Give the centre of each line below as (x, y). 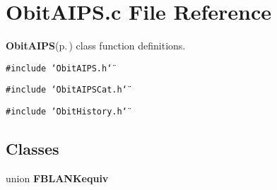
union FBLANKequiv (57, 178)
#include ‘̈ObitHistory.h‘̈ (66, 112)
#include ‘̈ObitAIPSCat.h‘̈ (66, 90)
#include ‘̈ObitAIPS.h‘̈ (59, 68)
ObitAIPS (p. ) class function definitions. (96, 46)
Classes (33, 149)
